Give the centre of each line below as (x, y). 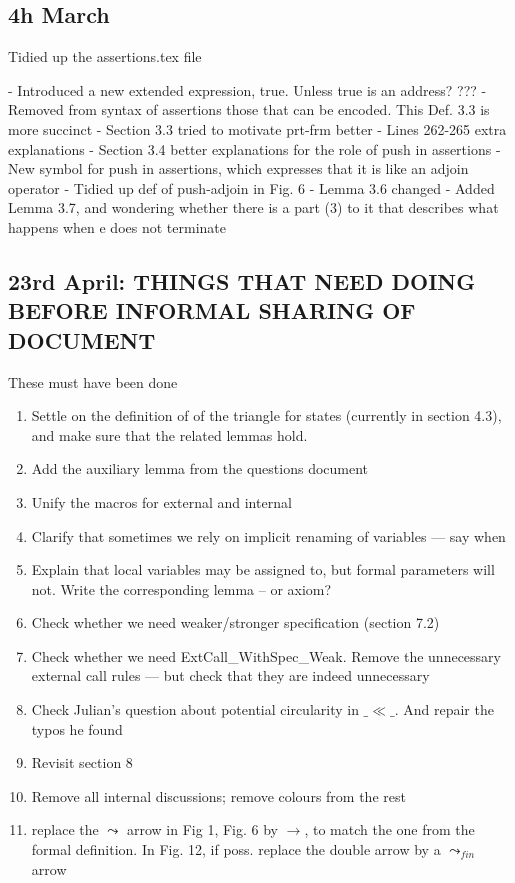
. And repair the (444, 709)
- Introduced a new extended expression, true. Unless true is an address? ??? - (247, 89)
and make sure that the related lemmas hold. (169, 434)
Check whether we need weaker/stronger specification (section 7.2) (235, 622)
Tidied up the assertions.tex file (105, 56)
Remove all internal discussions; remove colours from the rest (218, 795)
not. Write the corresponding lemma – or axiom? (181, 588)
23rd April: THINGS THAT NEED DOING (242, 280)
